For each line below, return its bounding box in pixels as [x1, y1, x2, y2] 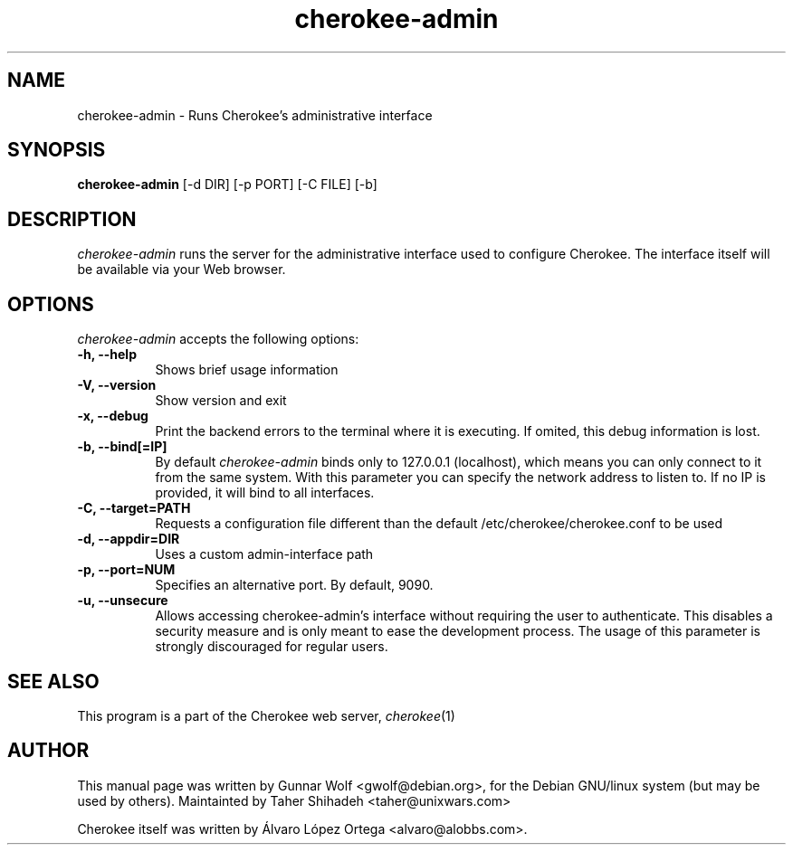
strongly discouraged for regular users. [155, 639, 388, 655]
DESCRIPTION [7, 207, 137, 231]
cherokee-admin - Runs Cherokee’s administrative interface [77, 107, 433, 123]
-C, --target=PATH [77, 500, 191, 516]
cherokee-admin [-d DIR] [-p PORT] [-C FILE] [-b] [77, 176, 377, 193]
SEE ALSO [7, 669, 100, 693]
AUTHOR [7, 739, 90, 762]
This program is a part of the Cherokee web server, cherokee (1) [77, 707, 455, 724]
